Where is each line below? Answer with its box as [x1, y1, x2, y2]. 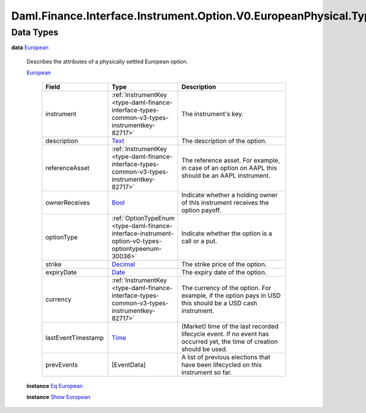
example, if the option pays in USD [181, 291, 281, 300]
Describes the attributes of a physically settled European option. [26, 58, 188, 65]
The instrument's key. [181, 110, 244, 118]
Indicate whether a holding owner [181, 191, 278, 199]
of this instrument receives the [181, 198, 270, 206]
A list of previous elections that [181, 353, 271, 361]
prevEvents [45, 360, 78, 369]
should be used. [181, 345, 228, 353]
